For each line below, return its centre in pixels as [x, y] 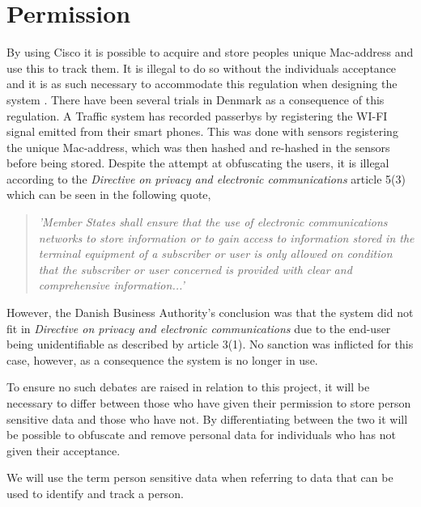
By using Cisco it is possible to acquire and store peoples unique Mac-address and [210, 52]
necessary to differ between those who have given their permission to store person [209, 403]
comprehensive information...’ [111, 285]
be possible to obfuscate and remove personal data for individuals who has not [201, 435]
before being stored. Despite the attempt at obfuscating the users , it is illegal [198, 163]
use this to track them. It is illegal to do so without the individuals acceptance [202, 68]
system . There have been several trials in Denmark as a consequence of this [196, 99]
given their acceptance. [64, 450]
